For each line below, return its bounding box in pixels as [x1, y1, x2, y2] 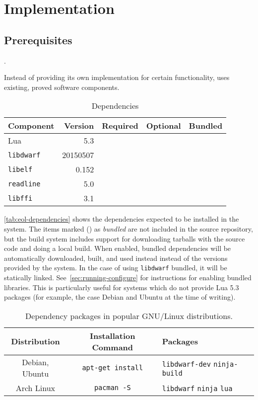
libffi [8, 194, 33, 202]
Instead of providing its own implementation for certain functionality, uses [4, 72, 230, 82]
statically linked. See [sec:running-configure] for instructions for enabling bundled [4, 272, 252, 282]
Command [92, 341, 133, 353]
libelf [8, 165, 33, 173]
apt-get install [82, 363, 143, 372]
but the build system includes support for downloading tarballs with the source [4, 233, 245, 243]
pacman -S [94, 384, 131, 392]
